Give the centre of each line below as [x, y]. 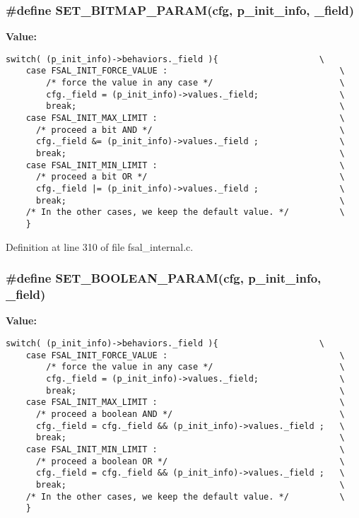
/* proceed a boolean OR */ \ [190, 461]
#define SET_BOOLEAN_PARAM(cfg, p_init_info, [164, 278]
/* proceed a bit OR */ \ [190, 177]
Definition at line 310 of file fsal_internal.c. [100, 246]
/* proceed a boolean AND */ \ [190, 414]
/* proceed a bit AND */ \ [190, 130]
